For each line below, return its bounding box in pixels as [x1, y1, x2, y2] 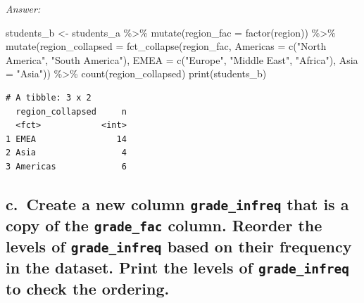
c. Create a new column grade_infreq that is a [6, 193, 349, 214]
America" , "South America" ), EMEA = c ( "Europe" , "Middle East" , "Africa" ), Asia [6, 52, 358, 67]
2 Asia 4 [6, 148, 127, 158]
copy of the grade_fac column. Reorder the [6, 214, 322, 236]
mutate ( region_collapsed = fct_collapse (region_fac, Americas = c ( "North [6, 39, 327, 53]
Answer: [6, 1, 41, 15]
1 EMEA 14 [6, 134, 127, 144]
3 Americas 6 [6, 161, 127, 172]
